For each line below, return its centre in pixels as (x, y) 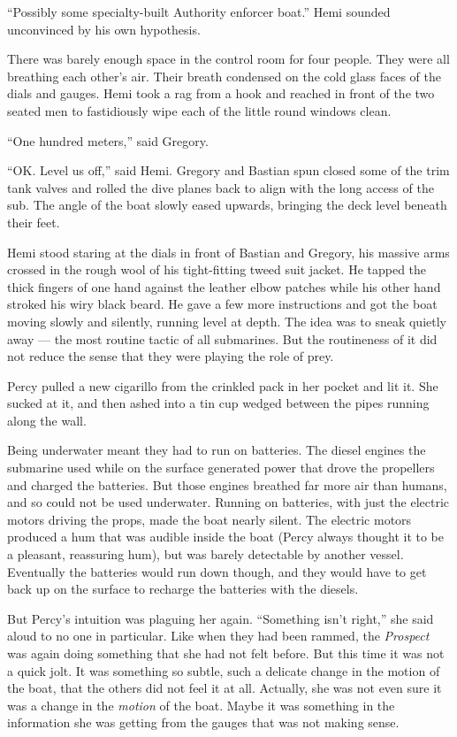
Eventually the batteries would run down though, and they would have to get (217, 571)
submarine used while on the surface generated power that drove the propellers (221, 468)
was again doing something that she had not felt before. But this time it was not (226, 653)
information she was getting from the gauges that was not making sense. (203, 722)
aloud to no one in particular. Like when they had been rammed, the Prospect (218, 636)
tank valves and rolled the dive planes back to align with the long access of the (221, 187)
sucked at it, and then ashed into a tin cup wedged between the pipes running (218, 403)
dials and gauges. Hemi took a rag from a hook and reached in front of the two (221, 93)
